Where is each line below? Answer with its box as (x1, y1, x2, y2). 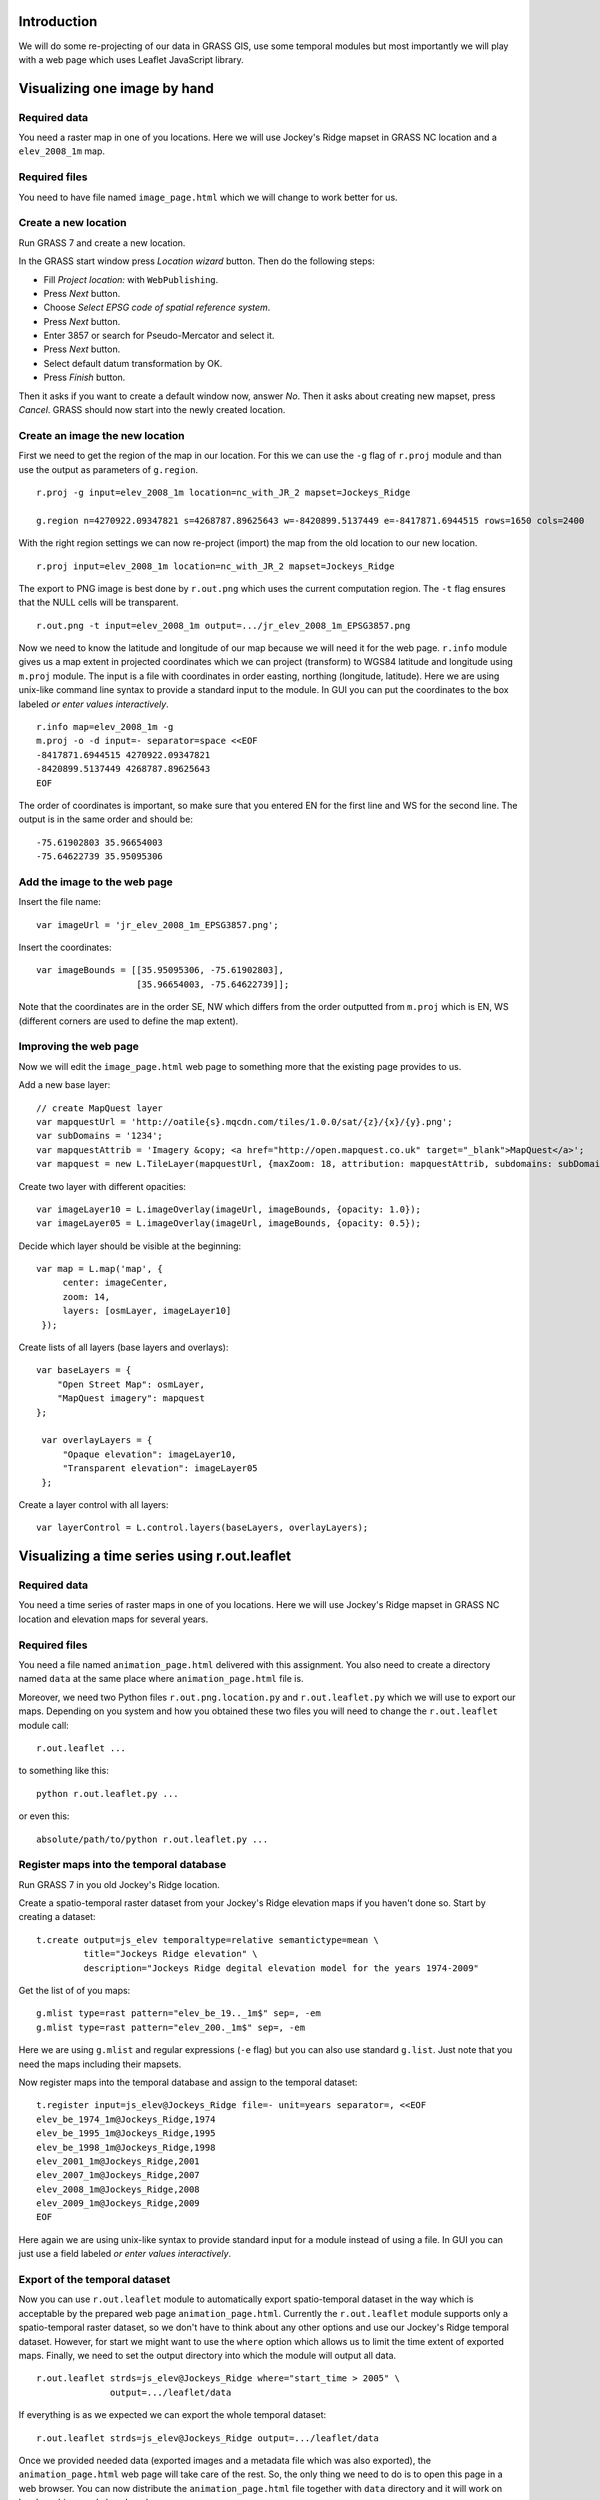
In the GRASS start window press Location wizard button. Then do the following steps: (18, 255, 375, 267)
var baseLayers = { (36, 1365, 132, 1376)
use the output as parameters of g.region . (18, 463, 199, 475)
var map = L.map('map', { (36, 1263, 164, 1275)
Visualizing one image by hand (18, 80, 215, 97)
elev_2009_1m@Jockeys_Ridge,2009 (36, 2198, 200, 2209)
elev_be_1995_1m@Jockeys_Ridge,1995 (36, 2128, 216, 2139)
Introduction (18, 13, 98, 30)
